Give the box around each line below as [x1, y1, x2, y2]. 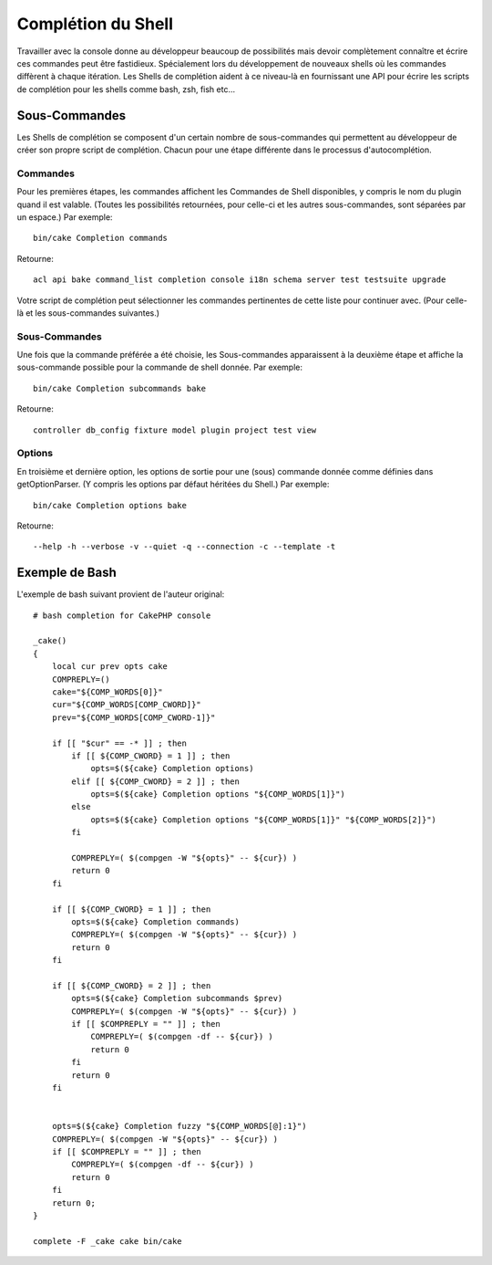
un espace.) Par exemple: [16, 211, 113, 223]
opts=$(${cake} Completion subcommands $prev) [71, 993, 283, 1004]
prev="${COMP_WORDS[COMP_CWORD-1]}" [51, 712, 216, 723]
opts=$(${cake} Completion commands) [71, 916, 241, 926]
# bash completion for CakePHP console [33, 610, 211, 621]
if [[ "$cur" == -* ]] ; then [51, 737, 187, 748]
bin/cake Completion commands [33, 233, 169, 244]
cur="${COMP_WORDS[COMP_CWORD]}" [51, 699, 202, 710]
